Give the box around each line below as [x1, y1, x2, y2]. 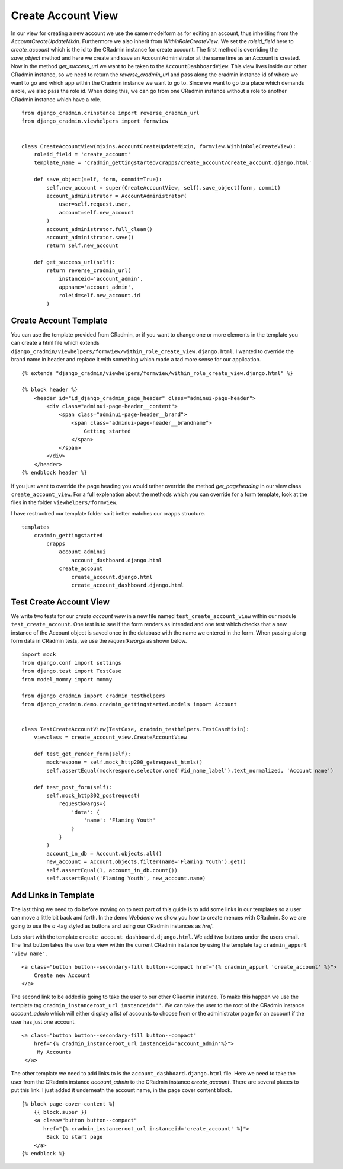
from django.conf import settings [21, 659, 121, 666]
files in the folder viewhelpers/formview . [11, 499, 118, 506]
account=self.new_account [59, 209, 134, 216]
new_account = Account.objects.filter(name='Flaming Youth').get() [46, 859, 246, 865]
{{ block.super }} [33, 1109, 88, 1116]
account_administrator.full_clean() [46, 226, 153, 232]
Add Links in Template [11, 890, 95, 900]
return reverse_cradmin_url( [46, 267, 132, 274]
